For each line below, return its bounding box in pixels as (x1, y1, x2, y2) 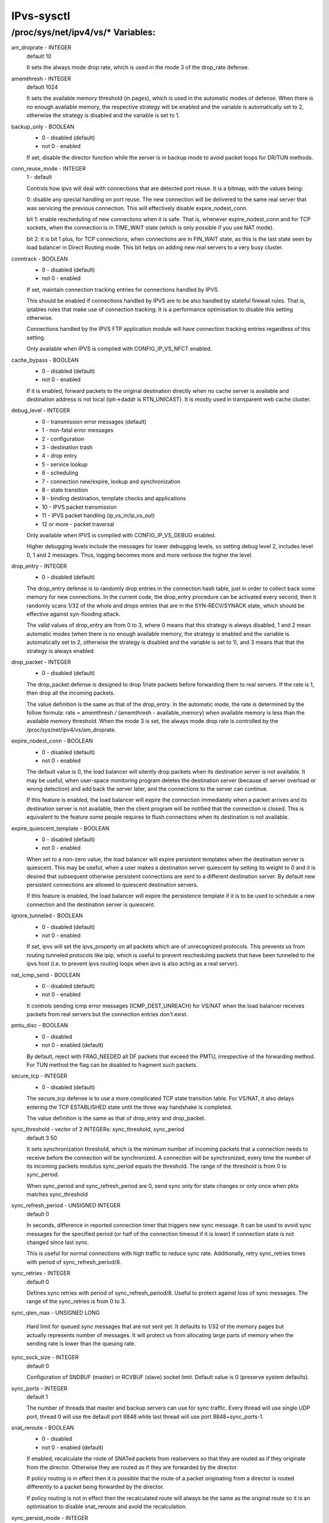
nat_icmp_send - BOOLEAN (11, 971, 80, 978)
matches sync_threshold (26, 1191, 88, 1198)
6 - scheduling (41, 469, 79, 476)
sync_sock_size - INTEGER (11, 1354, 79, 1361)
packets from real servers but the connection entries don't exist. (26, 1011, 188, 1018)
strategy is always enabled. (26, 647, 96, 654)
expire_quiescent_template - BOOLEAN (11, 824, 110, 832)
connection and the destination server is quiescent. (26, 900, 155, 908)
